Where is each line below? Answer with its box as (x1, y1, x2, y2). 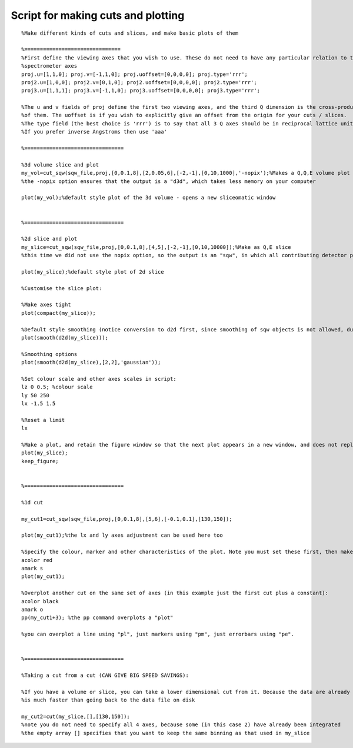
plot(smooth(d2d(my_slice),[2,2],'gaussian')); (21, 359, 161, 366)
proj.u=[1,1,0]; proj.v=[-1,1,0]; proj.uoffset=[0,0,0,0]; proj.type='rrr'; (21, 71, 248, 78)
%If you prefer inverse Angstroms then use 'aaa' (21, 128, 168, 135)
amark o (21, 606, 44, 613)
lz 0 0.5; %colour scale (21, 384, 93, 391)
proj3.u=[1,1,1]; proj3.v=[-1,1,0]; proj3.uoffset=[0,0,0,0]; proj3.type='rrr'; (21, 87, 261, 94)
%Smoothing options (21, 351, 78, 357)
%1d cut (21, 499, 44, 506)
